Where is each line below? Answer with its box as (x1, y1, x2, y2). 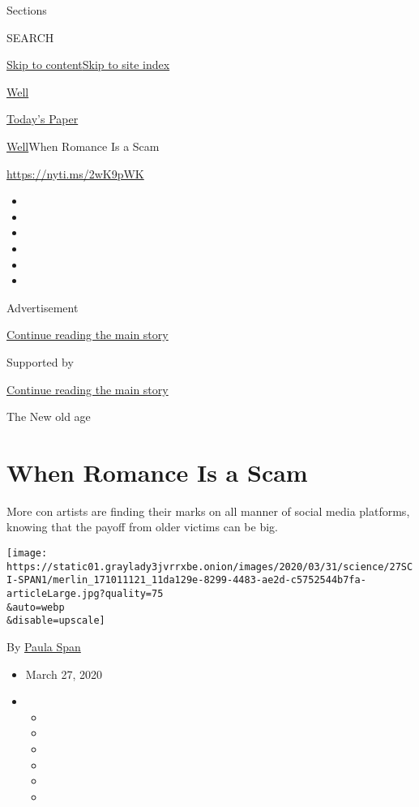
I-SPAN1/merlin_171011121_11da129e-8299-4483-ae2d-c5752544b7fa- (6, 574, 366, 586)
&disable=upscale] (6, 615, 105, 627)
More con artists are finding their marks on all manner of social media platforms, (6, 502, 410, 519)
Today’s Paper (6, 110, 79, 127)
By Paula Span (6, 637, 81, 655)
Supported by (6, 353, 74, 370)
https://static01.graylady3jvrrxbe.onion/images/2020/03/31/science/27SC (6, 560, 413, 573)
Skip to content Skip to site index (6, 56, 170, 73)
